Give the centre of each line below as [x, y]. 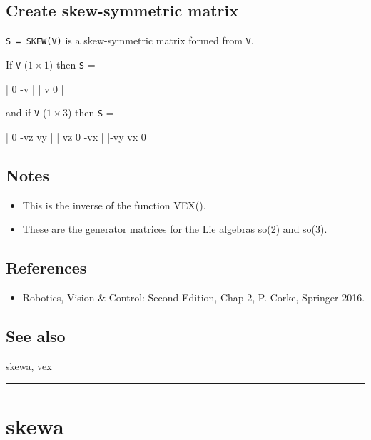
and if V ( [26, 112]
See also [36, 335]
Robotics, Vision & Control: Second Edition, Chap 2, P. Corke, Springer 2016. [194, 297]
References [46, 267]
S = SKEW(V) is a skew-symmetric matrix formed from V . [130, 40]
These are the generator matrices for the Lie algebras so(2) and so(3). [175, 229]
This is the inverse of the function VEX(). [114, 205]
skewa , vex [29, 365]
